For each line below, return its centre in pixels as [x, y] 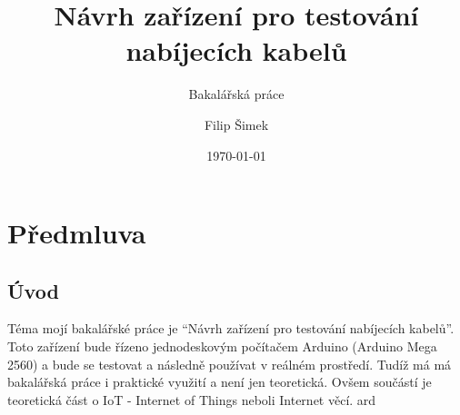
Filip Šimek [236, 124]
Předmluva [77, 233]
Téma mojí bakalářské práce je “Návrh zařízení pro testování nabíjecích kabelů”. [231, 328]
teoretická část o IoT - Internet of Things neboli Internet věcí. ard [192, 399]
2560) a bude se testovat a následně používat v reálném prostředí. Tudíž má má [230, 364]
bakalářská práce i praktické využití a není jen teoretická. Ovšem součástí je [220, 382]
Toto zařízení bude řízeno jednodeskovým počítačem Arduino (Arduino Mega [222, 346]
